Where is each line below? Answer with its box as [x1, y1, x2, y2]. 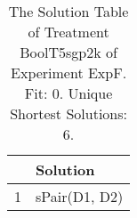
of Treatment [28, 21, 109, 42]
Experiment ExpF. [11, 62, 127, 83]
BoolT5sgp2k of [20, 42, 117, 62]
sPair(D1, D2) [36, 186, 124, 206]
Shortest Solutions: [10, 103, 127, 124]
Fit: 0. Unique [24, 83, 113, 103]
